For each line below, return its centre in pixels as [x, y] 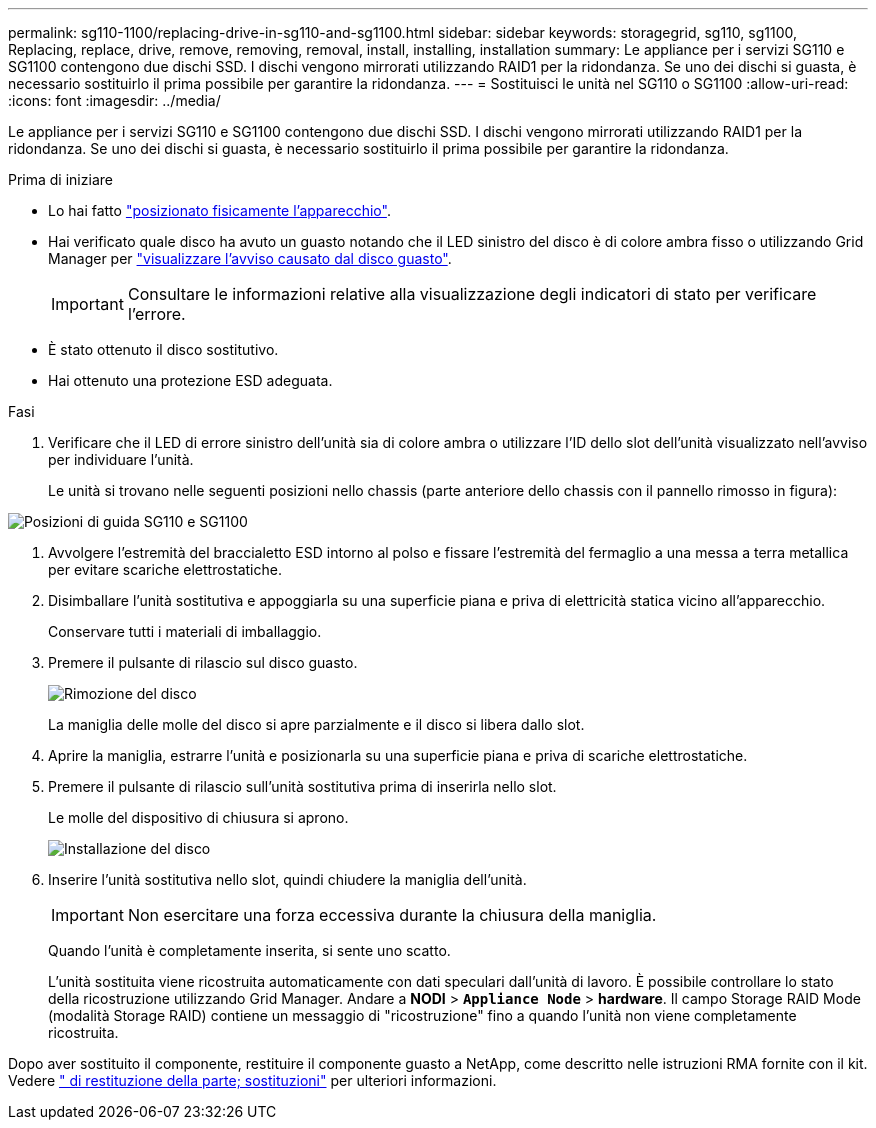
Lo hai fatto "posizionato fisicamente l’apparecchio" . [219, 210]
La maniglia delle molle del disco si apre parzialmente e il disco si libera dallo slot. [316, 724]
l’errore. [156, 314]
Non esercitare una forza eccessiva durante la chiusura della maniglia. [392, 915]
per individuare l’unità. [121, 459]
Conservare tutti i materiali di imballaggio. [185, 631]
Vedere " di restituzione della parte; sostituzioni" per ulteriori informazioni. [252, 1080]
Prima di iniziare [60, 179]
